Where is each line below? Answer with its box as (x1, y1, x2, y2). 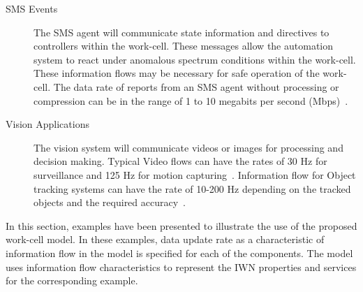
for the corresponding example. (6, 273, 138, 288)
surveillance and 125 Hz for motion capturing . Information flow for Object (34, 167, 356, 182)
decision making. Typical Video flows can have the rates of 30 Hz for (34, 154, 327, 168)
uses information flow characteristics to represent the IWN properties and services (6, 259, 357, 274)
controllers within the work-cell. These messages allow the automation (34, 38, 334, 53)
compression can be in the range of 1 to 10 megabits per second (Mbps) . (34, 93, 348, 108)
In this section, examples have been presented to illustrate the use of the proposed (6, 218, 357, 233)
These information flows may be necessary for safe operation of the (34, 66, 320, 80)
